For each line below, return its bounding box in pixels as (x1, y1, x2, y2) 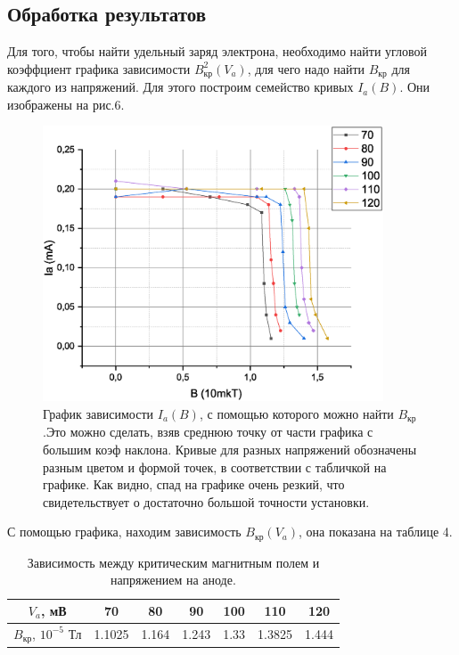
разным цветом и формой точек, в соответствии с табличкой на (43, 457, 387, 476)
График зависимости (43, 404, 154, 422)
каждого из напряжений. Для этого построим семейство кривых (7, 78, 354, 96)
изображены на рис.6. (7, 94, 125, 113)
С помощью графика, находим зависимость (7, 522, 242, 541)
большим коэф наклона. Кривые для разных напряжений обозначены (43, 440, 417, 458)
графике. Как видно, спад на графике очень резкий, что (43, 475, 345, 494)
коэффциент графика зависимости (7, 59, 191, 78)
